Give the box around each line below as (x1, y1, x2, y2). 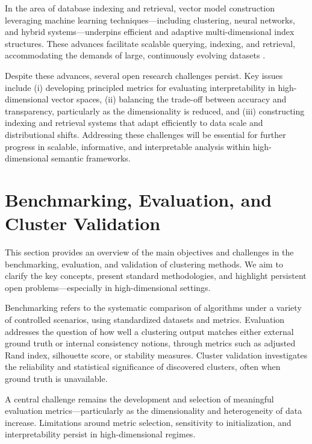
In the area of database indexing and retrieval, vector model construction (5, 2, 275, 14)
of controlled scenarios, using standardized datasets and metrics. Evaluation (5, 313, 285, 325)
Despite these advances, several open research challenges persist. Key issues (5, 69, 283, 81)
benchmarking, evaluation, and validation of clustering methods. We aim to (5, 257, 283, 270)
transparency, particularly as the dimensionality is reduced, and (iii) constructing (5, 104, 305, 117)
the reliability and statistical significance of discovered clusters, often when (5, 360, 281, 373)
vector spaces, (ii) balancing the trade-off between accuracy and (51, 93, 287, 105)
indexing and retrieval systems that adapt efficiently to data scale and (5, 116, 263, 129)
